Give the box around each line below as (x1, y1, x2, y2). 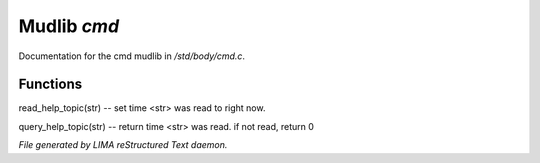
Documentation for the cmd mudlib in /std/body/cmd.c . (18, 50, 245, 62)
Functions (18, 76, 83, 93)
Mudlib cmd (18, 15, 120, 37)
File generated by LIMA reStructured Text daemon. (18, 139, 228, 151)
